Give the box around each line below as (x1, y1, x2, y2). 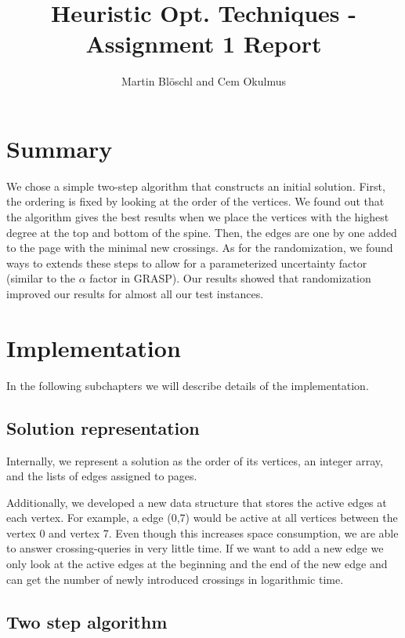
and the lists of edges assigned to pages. (6, 468, 197, 484)
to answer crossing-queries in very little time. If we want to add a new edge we (6, 540, 384, 556)
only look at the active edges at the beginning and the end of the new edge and (6, 556, 388, 572)
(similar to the (6, 270, 76, 286)
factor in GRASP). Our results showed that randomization (89, 270, 371, 286)
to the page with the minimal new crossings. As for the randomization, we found (6, 239, 393, 256)
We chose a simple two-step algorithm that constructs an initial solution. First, (6, 177, 385, 194)
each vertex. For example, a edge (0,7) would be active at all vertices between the (6, 509, 398, 526)
